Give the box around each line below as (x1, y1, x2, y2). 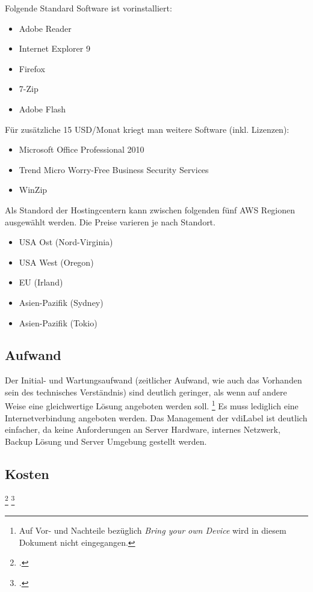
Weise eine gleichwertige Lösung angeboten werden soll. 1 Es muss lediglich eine (5, 398, 299, 412)
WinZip (19, 183, 48, 196)
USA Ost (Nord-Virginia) (19, 236, 113, 248)
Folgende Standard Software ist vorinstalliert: (5, 2, 172, 14)
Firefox (19, 62, 45, 75)
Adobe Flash (19, 102, 66, 115)
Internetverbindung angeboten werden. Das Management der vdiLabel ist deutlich (5, 411, 308, 424)
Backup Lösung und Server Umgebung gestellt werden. (5, 435, 207, 447)
